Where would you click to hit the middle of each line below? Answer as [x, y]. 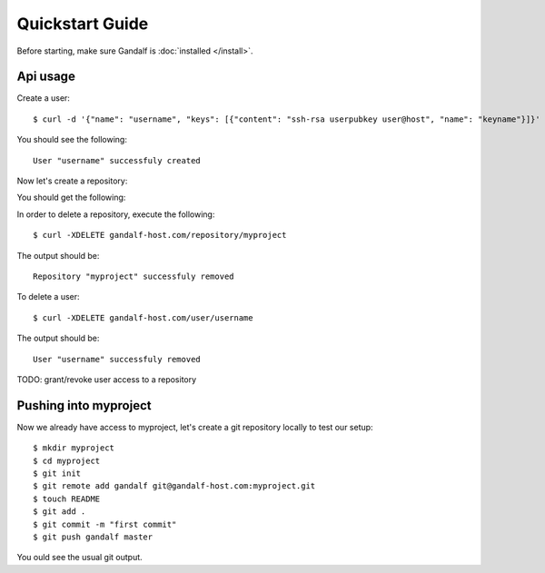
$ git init [57, 474]
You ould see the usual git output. [79, 558]
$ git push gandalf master [93, 537]
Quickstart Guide [83, 24]
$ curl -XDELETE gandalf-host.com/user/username [143, 317]
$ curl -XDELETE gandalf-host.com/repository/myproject [160, 235]
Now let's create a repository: [72, 181]
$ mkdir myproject [74, 448]
